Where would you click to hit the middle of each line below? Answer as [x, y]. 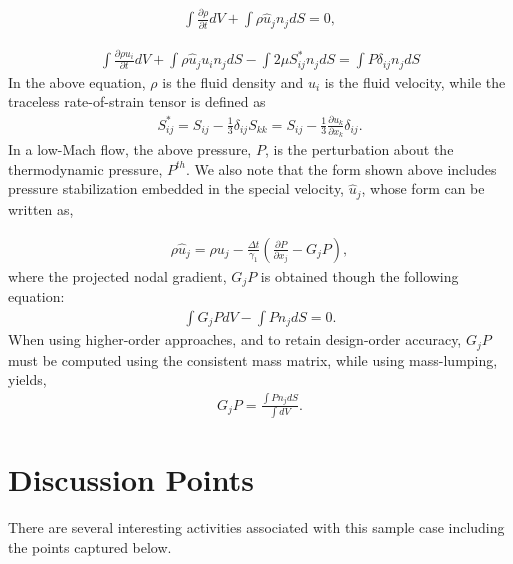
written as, [41, 208]
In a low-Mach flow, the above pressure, [130, 149]
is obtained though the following [359, 275]
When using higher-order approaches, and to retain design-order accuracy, [235, 339]
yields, [27, 379]
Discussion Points [131, 479]
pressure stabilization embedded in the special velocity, [176, 188]
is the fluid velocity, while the [415, 81]
